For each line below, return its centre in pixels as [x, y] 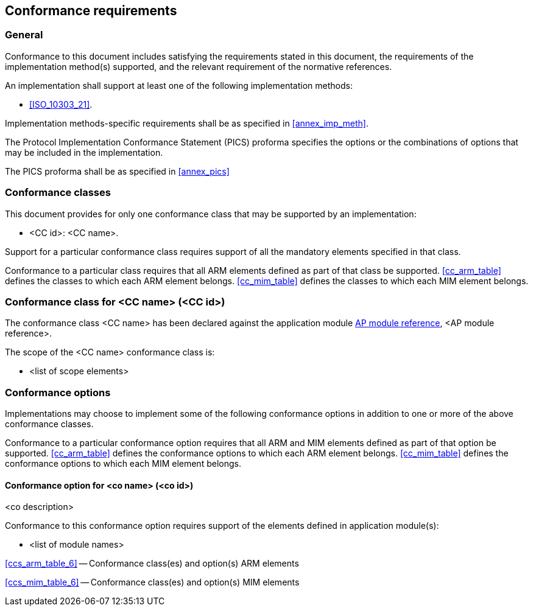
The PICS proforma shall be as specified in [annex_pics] [117, 171]
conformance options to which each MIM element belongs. [123, 464]
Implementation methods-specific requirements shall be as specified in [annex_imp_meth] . [187, 123]
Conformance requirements [91, 11]
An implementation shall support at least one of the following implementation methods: [179, 85]
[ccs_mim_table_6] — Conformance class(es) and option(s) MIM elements [152, 582]
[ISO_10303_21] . [61, 104]
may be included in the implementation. [84, 152]
